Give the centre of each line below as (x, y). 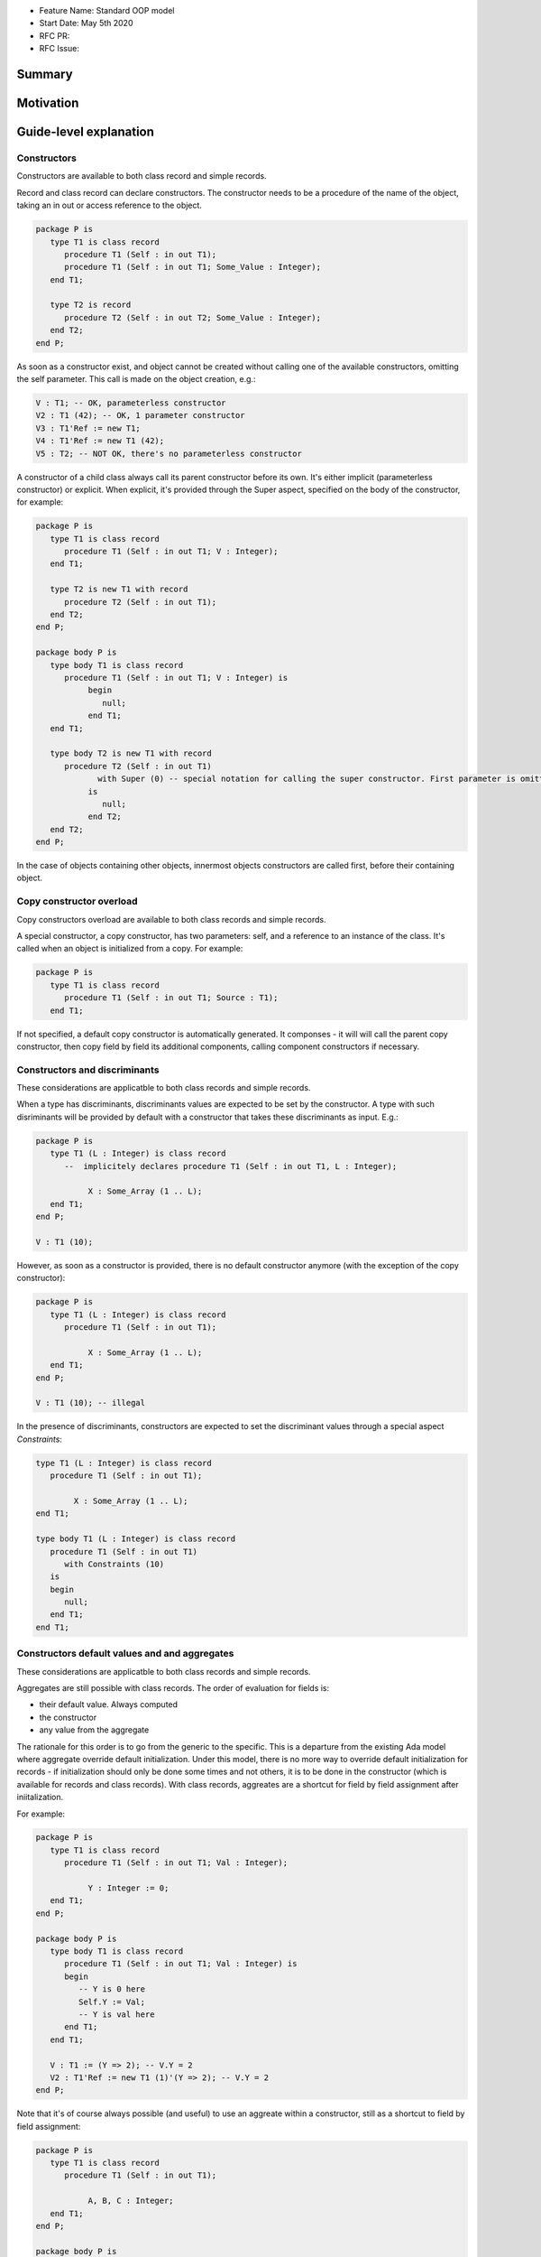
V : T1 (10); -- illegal (91, 1403)
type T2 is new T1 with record (119, 590)
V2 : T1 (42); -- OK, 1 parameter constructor (140, 416)
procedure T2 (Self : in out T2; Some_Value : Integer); (193, 317)
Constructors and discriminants (88, 1070)
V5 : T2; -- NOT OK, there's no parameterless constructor (169, 453)
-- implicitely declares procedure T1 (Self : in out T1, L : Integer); (231, 1166)
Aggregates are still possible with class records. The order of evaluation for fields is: (173, 1687)
